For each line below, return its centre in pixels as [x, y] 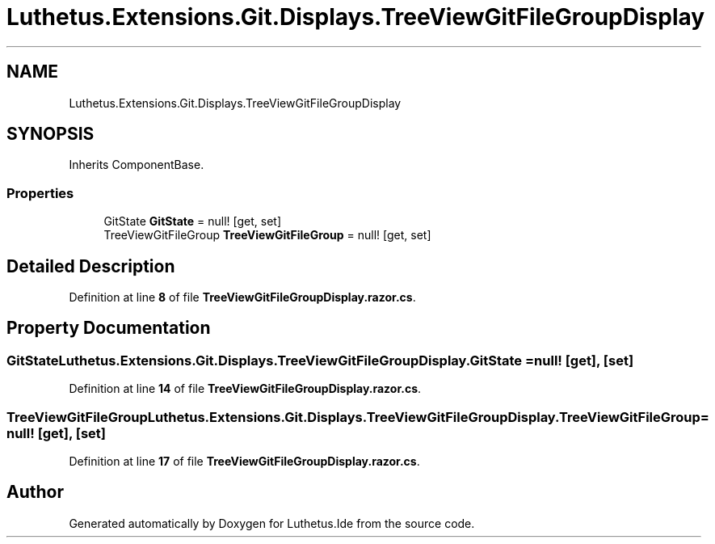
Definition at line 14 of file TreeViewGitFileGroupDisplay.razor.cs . [245, 389]
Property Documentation [109, 328]
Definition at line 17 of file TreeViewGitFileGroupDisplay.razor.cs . [244, 461]
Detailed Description [91, 266]
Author [35, 492]
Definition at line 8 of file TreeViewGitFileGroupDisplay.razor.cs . [242, 297]
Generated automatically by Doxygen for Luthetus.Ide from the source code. [272, 523]
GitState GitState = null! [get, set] [193, 221]
